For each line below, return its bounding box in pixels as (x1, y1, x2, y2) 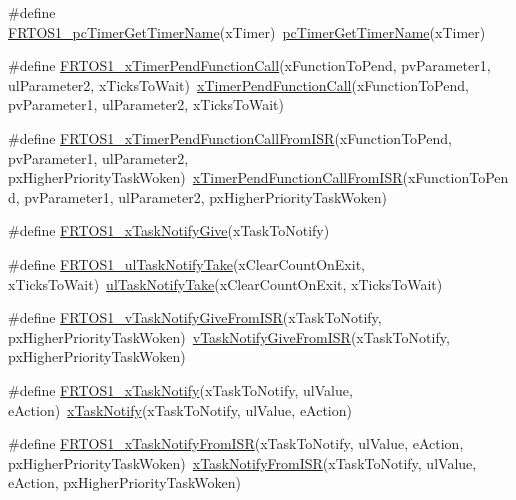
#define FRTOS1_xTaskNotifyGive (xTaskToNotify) (8, 220, 330, 241)
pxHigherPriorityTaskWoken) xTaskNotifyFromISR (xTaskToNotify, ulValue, (8, 452, 477, 473)
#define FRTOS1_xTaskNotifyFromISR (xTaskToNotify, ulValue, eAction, (8, 433, 464, 454)
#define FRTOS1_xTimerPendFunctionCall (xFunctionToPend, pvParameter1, (8, 55, 491, 76)
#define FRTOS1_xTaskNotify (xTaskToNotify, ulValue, (8, 379, 353, 400)
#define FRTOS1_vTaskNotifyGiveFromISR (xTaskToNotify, (8, 307, 382, 328)
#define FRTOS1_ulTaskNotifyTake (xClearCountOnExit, (8, 253, 365, 274)
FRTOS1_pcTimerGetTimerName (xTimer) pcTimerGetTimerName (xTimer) (8, 21, 486, 42)
